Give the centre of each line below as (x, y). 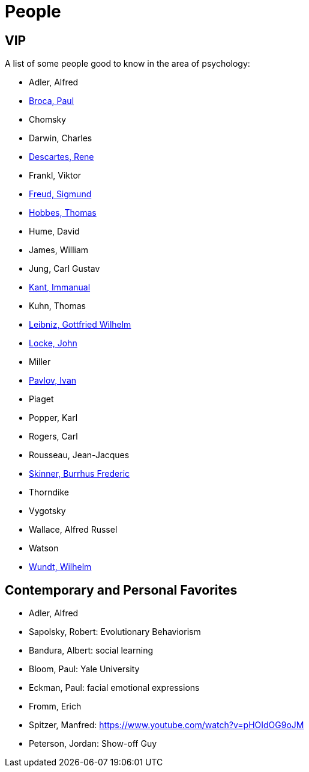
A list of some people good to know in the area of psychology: (127, 64)
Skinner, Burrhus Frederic (79, 474)
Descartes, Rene (61, 157)
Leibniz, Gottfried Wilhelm (80, 325)
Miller (40, 362)
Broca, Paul (52, 101)
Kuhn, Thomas (57, 306)
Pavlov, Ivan (53, 381)
